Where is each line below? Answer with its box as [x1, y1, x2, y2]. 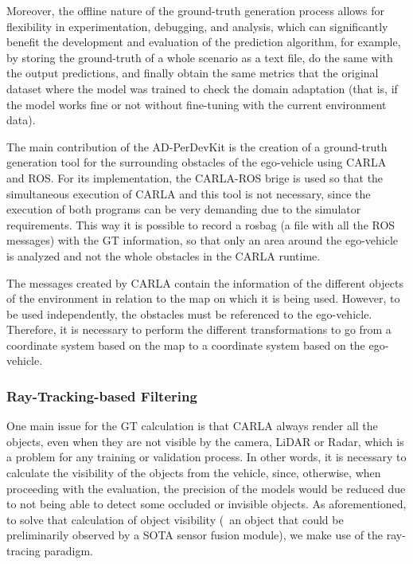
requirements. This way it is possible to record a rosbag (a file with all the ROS [6, 216, 395, 233]
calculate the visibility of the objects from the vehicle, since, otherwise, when [6, 464, 381, 481]
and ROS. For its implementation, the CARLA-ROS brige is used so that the [6, 169, 384, 186]
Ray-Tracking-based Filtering [6, 386, 197, 405]
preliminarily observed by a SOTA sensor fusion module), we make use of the [6, 527, 384, 543]
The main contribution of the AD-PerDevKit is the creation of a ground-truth [6, 138, 388, 155]
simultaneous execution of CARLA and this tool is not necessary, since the [6, 185, 371, 202]
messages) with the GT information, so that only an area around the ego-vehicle [6, 232, 399, 249]
